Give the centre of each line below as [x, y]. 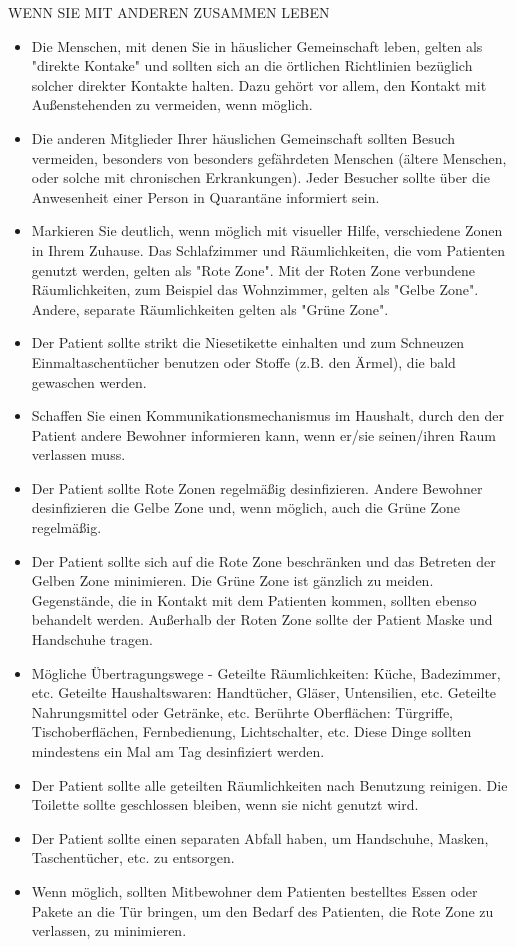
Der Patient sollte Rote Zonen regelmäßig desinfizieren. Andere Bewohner [257, 487]
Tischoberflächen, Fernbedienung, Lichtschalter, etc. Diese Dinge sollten [251, 731]
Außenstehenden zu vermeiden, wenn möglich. [172, 104]
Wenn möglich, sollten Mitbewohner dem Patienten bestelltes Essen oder [254, 890]
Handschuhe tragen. [92, 639]
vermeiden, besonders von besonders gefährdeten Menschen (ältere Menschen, [269, 157]
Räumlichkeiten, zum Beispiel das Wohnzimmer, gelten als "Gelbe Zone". [255, 289]
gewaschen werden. [89, 381]
